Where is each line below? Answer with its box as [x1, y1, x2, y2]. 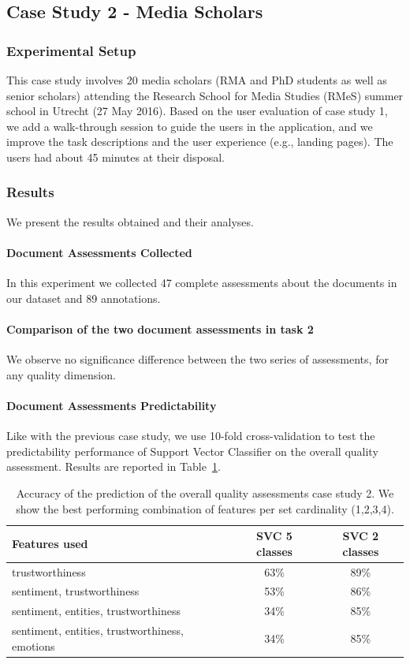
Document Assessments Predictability [6, 397, 217, 413]
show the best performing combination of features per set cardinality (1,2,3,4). [16, 500, 394, 517]
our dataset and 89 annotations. [6, 289, 161, 306]
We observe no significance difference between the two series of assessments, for [6, 351, 389, 367]
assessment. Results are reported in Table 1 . [6, 458, 221, 475]
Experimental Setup [6, 40, 136, 60]
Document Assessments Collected [6, 244, 192, 260]
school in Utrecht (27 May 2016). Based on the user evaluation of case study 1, [6, 103, 388, 119]
